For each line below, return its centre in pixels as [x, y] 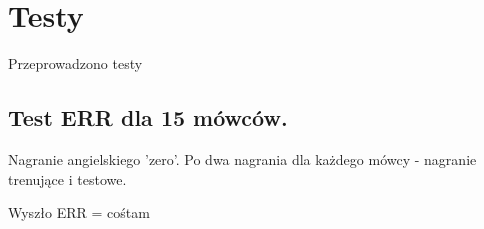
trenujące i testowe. [67, 178]
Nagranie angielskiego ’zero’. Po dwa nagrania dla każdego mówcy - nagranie [242, 158]
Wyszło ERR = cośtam [79, 212]
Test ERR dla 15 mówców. [148, 117]
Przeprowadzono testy [75, 63]
